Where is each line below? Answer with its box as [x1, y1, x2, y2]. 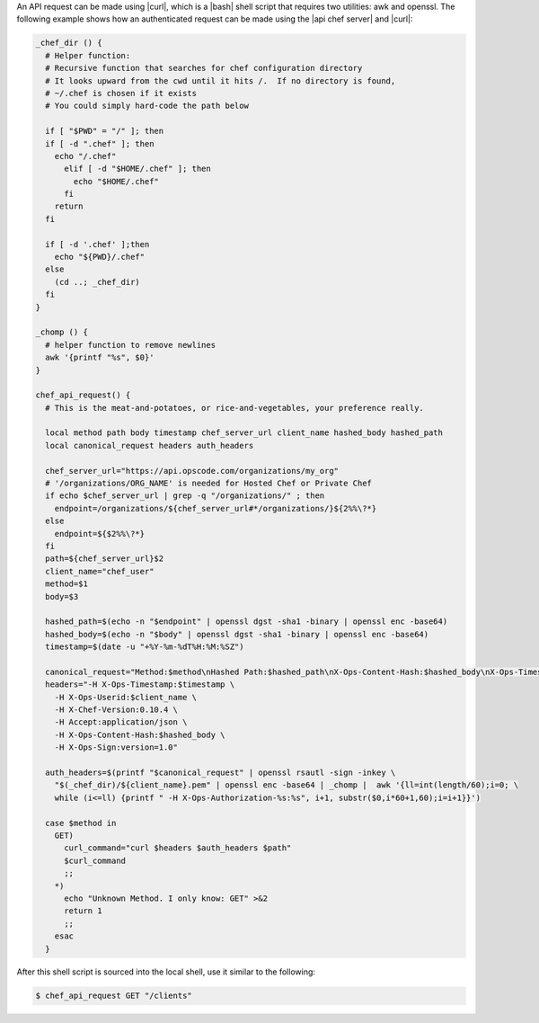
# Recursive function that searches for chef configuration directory [45, 63, 363, 74]
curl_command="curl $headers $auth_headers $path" [64, 843, 292, 853]
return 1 [64, 906, 102, 916]
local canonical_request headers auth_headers [45, 440, 254, 450]
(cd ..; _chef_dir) [54, 277, 141, 287]
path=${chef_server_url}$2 [45, 554, 164, 564]
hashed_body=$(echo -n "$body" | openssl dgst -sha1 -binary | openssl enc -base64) [45, 629, 429, 639]
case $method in [45, 818, 117, 828]
